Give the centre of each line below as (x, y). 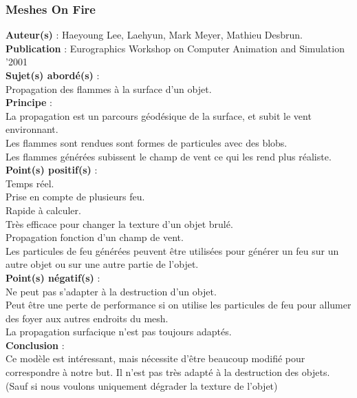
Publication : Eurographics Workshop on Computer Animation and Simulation (175, 48)
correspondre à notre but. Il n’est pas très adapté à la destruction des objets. (168, 372)
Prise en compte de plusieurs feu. (75, 197)
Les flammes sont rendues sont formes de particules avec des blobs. (147, 142)
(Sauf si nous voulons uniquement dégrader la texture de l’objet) (142, 385)
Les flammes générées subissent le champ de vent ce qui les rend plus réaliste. (169, 156)
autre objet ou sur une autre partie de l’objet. (102, 264)
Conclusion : (35, 345)
